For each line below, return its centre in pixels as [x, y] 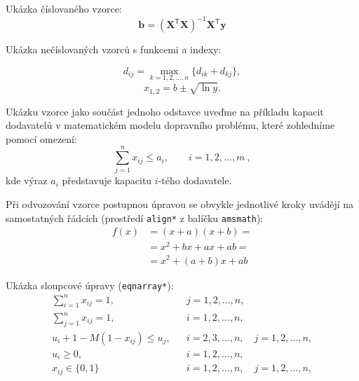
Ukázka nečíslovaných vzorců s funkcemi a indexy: [114, 49]
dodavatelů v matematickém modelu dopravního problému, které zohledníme [170, 125]
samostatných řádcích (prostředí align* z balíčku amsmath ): [135, 217]
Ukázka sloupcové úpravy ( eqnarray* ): [90, 285]
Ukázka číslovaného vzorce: [64, 8]
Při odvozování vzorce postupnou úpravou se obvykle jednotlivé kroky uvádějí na [180, 204]
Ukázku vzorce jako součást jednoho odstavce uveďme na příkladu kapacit [165, 111]
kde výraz [27, 180]
